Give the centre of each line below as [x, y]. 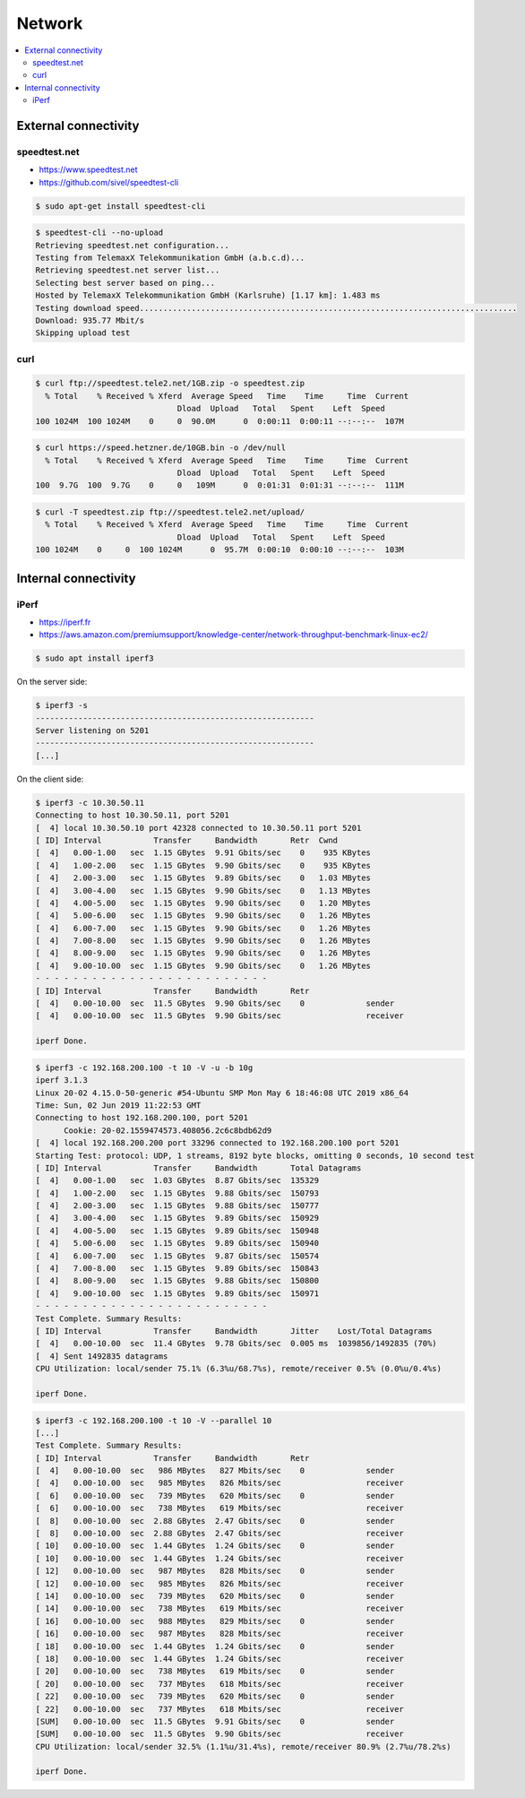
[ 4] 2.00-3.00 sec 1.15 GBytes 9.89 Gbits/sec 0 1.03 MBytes [203, 878]
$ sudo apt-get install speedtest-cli [120, 206]
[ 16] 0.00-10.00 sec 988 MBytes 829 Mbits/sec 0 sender [215, 1621]
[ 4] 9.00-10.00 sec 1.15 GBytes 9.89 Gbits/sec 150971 [177, 1293]
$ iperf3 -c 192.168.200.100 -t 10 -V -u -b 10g [144, 1068]
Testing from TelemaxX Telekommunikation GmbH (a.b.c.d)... [170, 258]
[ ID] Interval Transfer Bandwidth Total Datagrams [198, 1168]
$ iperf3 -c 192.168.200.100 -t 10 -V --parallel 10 [154, 1420]
